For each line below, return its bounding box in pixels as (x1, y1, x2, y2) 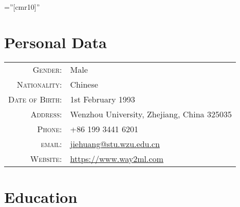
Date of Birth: (8, 93, 62, 105)
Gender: (32, 63, 62, 75)
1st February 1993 (70, 93, 135, 105)
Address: (30, 108, 62, 120)
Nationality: (16, 78, 62, 90)
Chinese (70, 78, 98, 90)
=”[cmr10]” (4, 2, 40, 12)
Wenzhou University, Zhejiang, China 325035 (70, 108, 232, 120)
